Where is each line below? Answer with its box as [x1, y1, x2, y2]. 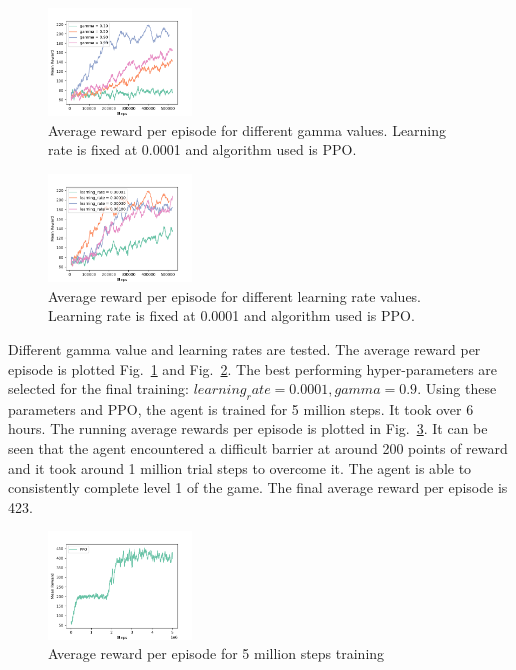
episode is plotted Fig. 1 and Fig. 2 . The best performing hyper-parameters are [8, 358, 498, 379]
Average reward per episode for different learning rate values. [48, 285, 422, 306]
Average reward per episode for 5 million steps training [48, 643, 385, 664]
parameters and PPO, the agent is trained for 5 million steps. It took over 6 [8, 398, 474, 419]
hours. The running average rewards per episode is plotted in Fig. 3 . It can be [8, 418, 488, 439]
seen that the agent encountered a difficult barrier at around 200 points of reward [8, 438, 508, 459]
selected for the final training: [8, 378, 190, 399]
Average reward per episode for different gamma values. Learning [48, 119, 447, 140]
